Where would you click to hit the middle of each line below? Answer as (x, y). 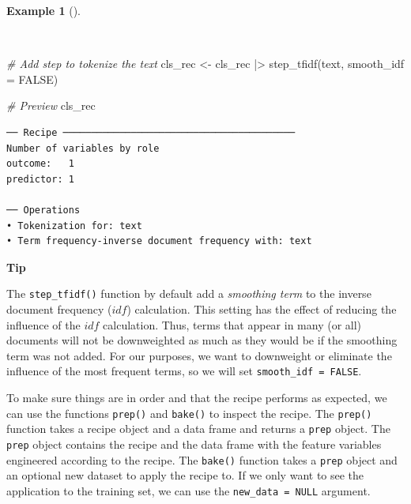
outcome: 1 (40, 164)
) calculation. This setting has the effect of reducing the (262, 308)
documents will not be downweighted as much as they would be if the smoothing (202, 340)
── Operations (43, 210)
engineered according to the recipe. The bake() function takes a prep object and (202, 459)
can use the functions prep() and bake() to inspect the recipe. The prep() (189, 413)
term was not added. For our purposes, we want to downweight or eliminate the (199, 355)
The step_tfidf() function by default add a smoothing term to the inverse (189, 293)
